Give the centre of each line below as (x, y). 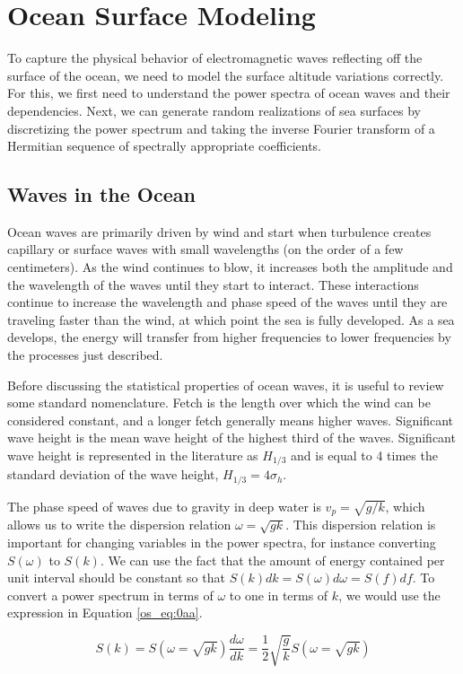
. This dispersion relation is (361, 525)
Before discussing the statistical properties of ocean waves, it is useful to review (226, 385)
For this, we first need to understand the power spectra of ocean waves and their (229, 93)
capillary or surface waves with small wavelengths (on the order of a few (205, 249)
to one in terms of (279, 595)
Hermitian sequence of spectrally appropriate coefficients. (164, 146)
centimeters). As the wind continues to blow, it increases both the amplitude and (230, 267)
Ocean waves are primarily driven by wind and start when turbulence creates (219, 231)
